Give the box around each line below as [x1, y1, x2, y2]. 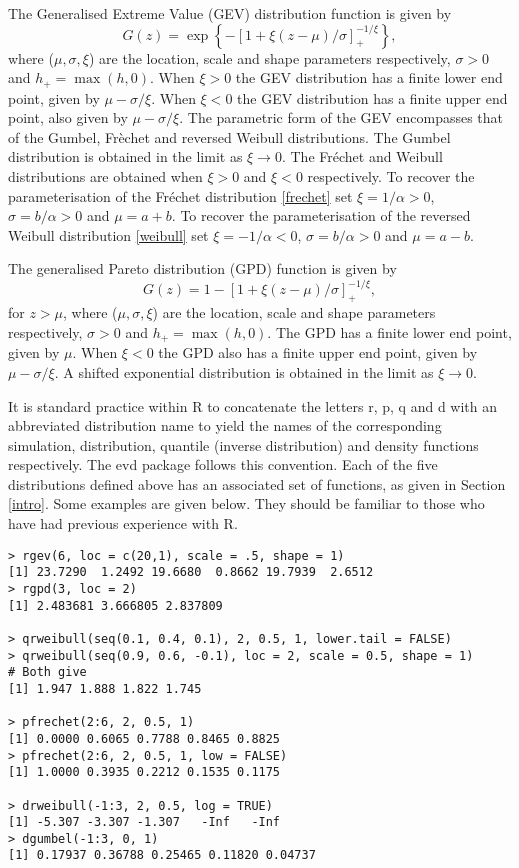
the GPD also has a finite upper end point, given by [158, 342, 478, 363]
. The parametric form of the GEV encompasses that [179, 107, 504, 128]
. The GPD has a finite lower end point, [267, 321, 512, 342]
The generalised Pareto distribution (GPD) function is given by [8, 258, 397, 279]
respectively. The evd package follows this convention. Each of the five [8, 454, 438, 475]
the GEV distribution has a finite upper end [237, 87, 508, 108]
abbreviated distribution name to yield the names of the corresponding [8, 415, 442, 436]
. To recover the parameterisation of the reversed [171, 205, 471, 226]
